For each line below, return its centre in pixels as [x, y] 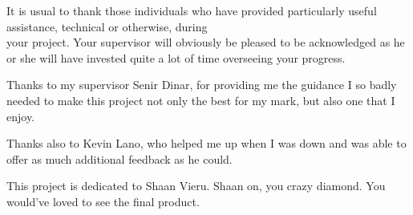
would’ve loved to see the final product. [103, 201]
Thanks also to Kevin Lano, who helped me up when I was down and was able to [206, 143]
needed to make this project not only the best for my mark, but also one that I [201, 100]
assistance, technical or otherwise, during [107, 26]
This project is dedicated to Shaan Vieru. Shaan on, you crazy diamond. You [196, 186]
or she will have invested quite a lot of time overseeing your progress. [176, 57]
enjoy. [21, 116]
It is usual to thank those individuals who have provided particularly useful [192, 10]
